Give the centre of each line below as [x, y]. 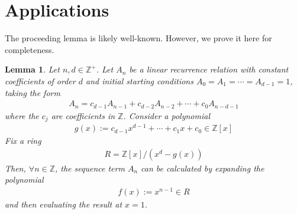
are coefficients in [83, 115]
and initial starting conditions [140, 80]
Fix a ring [23, 141]
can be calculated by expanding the [203, 168]
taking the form [33, 92]
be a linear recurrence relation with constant [209, 69]
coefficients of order [40, 80]
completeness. [30, 49]
